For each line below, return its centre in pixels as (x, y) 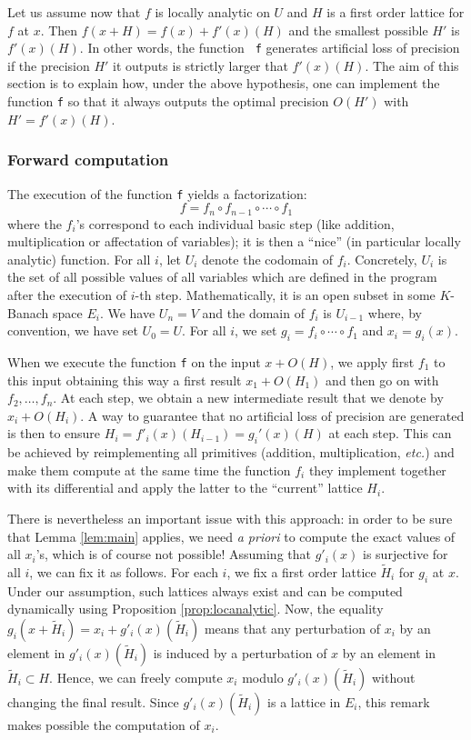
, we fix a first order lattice (301, 571)
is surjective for (406, 554)
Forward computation (88, 160)
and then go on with (382, 380)
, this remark (394, 701)
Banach (28, 312)
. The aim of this (412, 65)
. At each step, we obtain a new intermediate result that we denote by (248, 398)
